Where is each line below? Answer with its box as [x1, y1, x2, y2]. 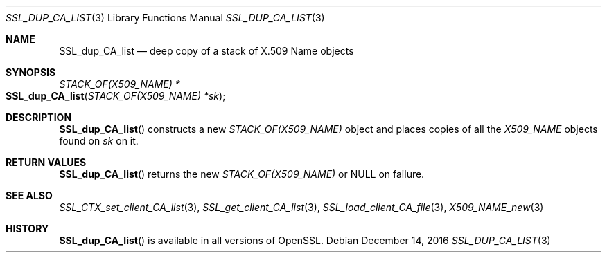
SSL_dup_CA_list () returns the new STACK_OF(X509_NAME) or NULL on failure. [59, 168, 425, 180]
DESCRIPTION [6, 111, 72, 123]
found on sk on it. [59, 135, 139, 147]
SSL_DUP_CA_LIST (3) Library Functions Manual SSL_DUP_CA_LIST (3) [6, 12, 325, 24]
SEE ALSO [6, 190, 53, 201]
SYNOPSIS [6, 66, 56, 78]
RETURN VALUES [6, 156, 87, 168]
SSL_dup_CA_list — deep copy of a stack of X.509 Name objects [59, 45, 354, 57]
